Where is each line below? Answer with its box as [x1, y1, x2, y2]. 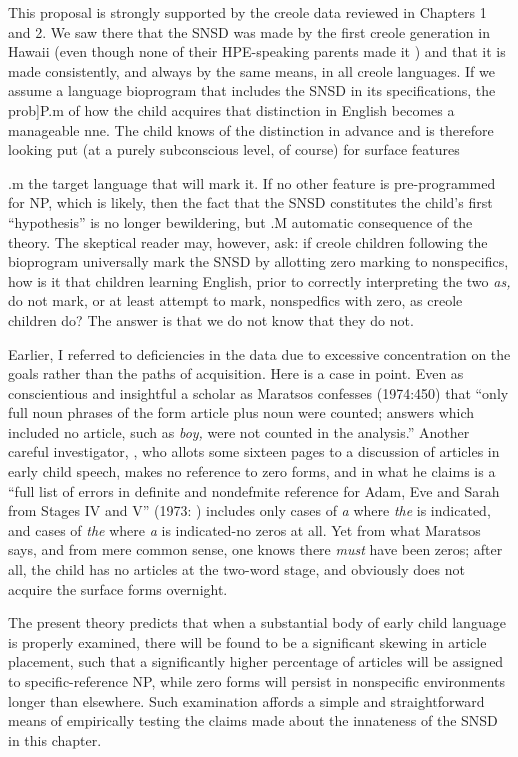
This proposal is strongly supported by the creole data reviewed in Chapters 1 [8, 2, 487, 22]
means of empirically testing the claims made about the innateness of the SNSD [8, 710, 498, 731]
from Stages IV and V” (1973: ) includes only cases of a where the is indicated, [8, 500, 491, 521]
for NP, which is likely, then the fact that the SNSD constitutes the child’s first [8, 192, 493, 213]
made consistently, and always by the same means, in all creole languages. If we [8, 60, 495, 81]
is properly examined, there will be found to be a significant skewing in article [8, 631, 487, 652]
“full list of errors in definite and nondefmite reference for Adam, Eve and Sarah [8, 480, 500, 501]
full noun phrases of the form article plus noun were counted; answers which [8, 402, 475, 423]
